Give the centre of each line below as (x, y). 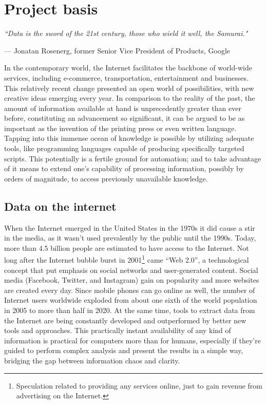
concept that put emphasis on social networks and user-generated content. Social (131, 270)
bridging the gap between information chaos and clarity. (92, 361)
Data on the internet (60, 206)
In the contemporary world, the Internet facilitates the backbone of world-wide (128, 68)
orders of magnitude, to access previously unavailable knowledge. (106, 178)
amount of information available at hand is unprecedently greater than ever (123, 108)
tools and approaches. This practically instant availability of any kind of (118, 330)
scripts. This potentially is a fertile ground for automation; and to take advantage (133, 158)
